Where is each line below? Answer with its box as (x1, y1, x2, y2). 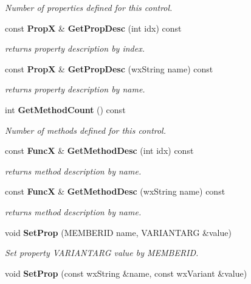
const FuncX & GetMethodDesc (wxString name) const (5, 185, 225, 198)
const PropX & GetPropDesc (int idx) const (5, 21, 182, 34)
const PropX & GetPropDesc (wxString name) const (5, 62, 213, 75)
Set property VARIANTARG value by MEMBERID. (5, 246, 199, 259)
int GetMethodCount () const (5, 103, 126, 116)
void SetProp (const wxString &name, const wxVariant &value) (5, 266, 247, 279)
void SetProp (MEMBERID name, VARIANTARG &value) (5, 226, 232, 238)
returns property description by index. (5, 42, 145, 55)
